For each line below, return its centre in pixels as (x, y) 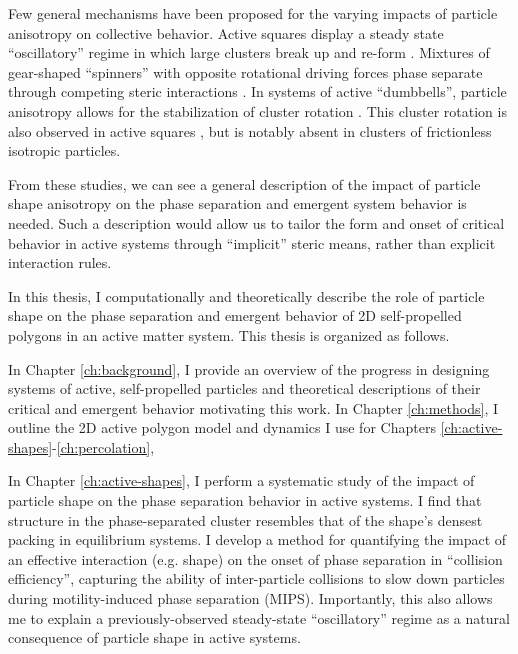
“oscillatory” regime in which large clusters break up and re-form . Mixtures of (249, 52)
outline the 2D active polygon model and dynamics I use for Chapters (222, 427)
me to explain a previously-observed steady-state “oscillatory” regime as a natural (259, 617)
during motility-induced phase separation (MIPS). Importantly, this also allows (250, 598)
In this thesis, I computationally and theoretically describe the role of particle (246, 295)
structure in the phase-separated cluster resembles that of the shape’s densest (245, 519)
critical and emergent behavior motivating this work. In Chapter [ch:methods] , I (253, 407)
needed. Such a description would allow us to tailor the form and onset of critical (256, 222)
